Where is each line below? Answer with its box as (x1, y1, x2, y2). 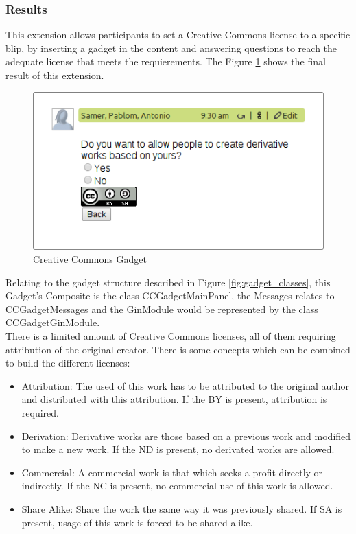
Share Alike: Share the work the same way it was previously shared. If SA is (21, 502, 342, 516)
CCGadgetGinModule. (5, 315, 100, 329)
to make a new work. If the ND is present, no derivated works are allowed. (21, 442, 335, 456)
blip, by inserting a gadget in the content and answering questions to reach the (5, 40, 337, 55)
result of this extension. (5, 68, 104, 82)
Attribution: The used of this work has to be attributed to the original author (21, 378, 350, 393)
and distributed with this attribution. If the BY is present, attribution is (21, 392, 327, 406)
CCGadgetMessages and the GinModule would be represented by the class (5, 301, 318, 316)
